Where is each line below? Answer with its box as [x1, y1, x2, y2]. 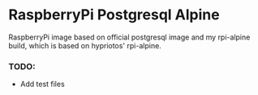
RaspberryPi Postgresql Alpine [8, 6, 221, 24]
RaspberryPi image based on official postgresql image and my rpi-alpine [8, 32, 251, 42]
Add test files [19, 79, 65, 89]
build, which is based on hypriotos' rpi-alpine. [8, 40, 162, 50]
